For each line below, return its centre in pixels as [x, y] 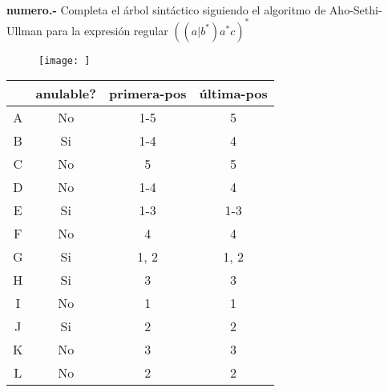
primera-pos [148, 94]
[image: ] [65, 60]
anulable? [66, 94]
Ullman [24, 30]
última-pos [233, 94]
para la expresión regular [107, 30]
